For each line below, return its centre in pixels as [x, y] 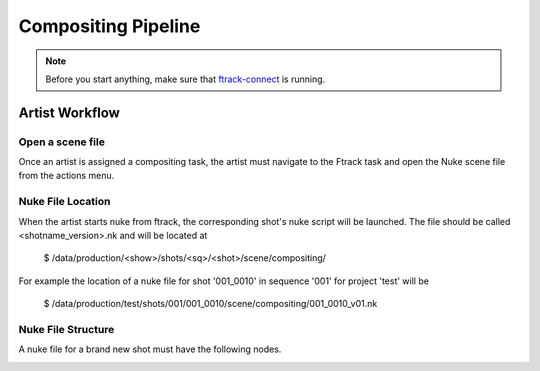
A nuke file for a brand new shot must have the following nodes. [150, 349]
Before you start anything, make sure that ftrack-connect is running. [185, 79]
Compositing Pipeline [109, 26]
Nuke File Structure [66, 329]
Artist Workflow [69, 112]
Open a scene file [61, 142]
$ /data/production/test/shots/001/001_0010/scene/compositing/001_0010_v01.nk [210, 304]
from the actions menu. [66, 176]
